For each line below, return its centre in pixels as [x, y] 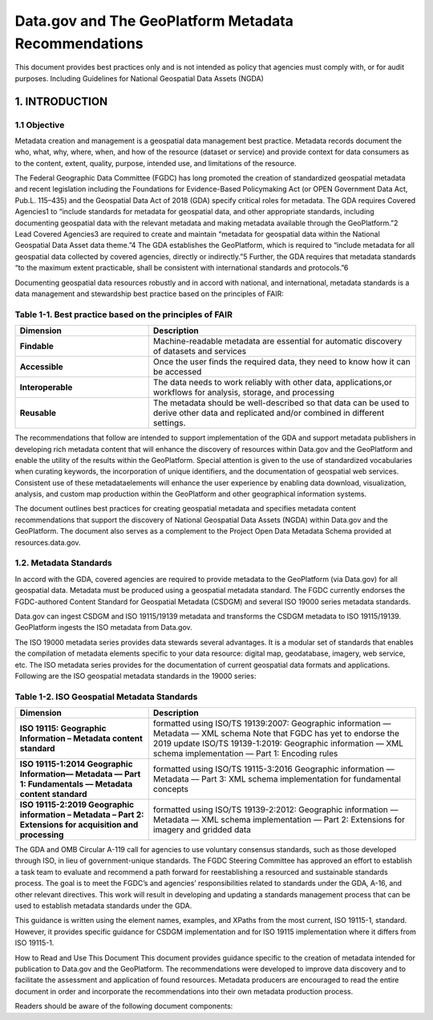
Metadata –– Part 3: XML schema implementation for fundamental [277, 779]
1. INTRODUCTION [61, 102]
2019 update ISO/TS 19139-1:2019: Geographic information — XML [278, 744]
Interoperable [46, 388]
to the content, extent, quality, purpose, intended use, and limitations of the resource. [156, 163]
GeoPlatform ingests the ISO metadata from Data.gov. [103, 628]
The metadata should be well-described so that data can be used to [281, 403]
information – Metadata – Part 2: [82, 815]
